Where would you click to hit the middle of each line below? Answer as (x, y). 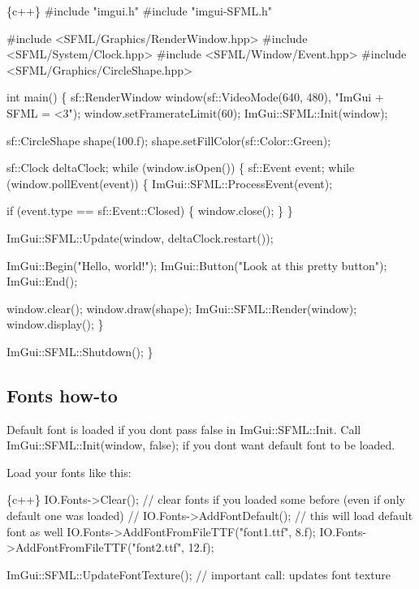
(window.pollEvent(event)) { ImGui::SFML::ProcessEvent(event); (170, 183)
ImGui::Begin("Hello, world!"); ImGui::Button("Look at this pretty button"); (197, 265)
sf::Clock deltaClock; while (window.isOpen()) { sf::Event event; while (181, 168)
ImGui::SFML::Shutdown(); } (80, 351)
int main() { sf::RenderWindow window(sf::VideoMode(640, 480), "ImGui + (195, 97)
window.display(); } (55, 324)
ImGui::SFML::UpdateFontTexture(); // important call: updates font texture (199, 574)
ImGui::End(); (42, 281)
